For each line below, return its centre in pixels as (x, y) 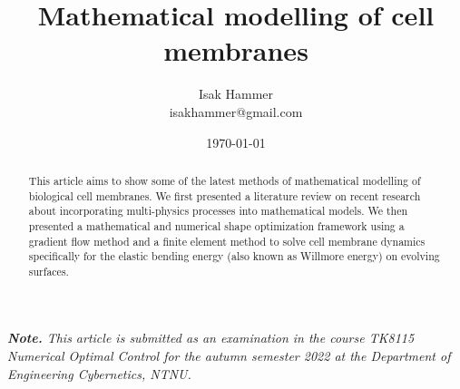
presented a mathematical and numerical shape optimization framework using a (216, 225)
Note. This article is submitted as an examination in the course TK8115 (211, 338)
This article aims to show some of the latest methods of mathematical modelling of (225, 180)
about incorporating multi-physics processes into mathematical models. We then (218, 211)
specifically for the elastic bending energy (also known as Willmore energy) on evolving (234, 256)
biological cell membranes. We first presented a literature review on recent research (225, 195)
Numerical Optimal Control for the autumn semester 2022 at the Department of (229, 356)
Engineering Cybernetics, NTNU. (99, 373)
